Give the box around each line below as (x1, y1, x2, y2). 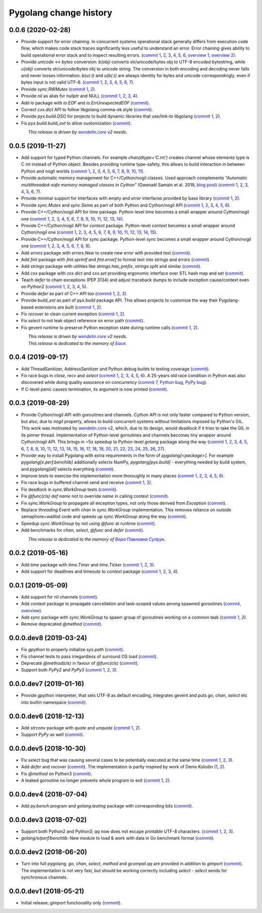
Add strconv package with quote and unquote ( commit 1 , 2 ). (21, 724, 141, 731)
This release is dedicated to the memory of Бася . (28, 340, 127, 346)
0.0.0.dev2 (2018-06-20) (9, 848, 87, 856)
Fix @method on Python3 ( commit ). (21, 771, 92, 776)
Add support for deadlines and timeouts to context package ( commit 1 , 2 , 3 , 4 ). (21, 568, 179, 574)
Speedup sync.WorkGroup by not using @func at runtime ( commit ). (21, 520, 156, 526)
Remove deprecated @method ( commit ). (21, 621, 103, 627)
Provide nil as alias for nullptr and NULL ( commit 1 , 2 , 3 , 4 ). (21, 93, 139, 99)
